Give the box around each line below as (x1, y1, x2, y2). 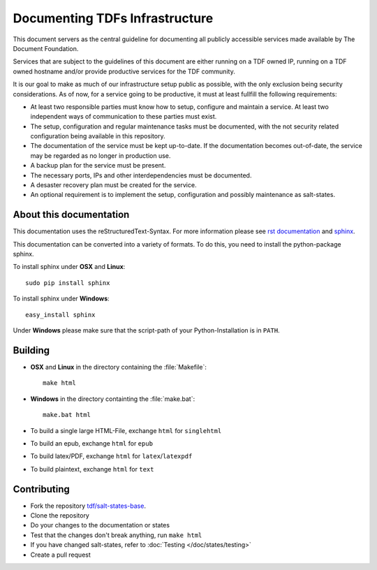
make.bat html (43, 411, 91, 419)
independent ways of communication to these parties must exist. (30, 112, 217, 121)
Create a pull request (30, 550, 91, 559)
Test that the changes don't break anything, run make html (30, 531, 202, 539)
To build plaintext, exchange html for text (30, 465, 154, 473)
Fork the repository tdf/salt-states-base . (30, 502, 147, 510)
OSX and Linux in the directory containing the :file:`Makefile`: (30, 363, 207, 371)
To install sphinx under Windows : (13, 294, 110, 303)
